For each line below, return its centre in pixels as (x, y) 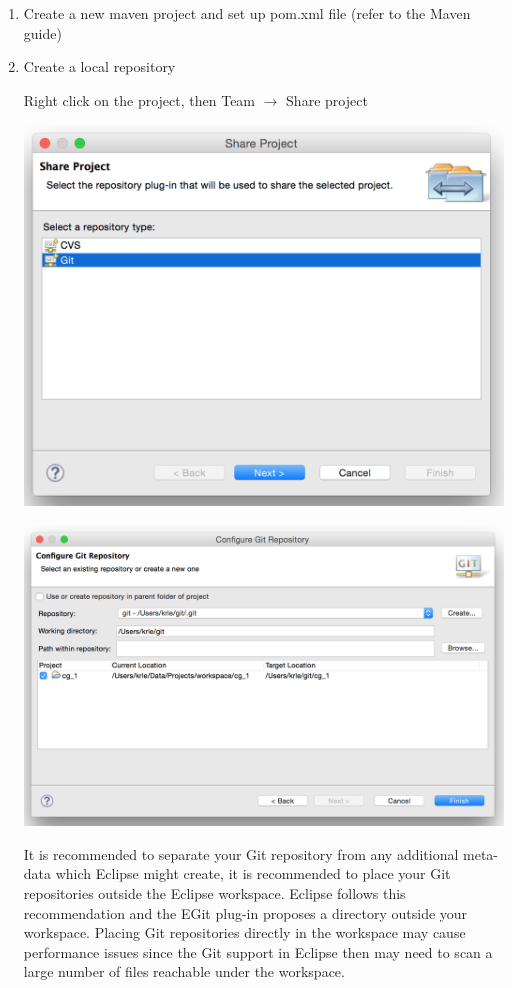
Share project (327, 99)
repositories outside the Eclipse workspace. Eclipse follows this (214, 893)
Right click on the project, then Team (139, 99)
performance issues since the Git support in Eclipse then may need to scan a (258, 951)
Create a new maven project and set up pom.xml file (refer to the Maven (247, 13)
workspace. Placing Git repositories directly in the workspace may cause (244, 932)
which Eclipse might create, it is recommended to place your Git (253, 873)
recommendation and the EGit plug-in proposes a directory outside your (245, 912)
